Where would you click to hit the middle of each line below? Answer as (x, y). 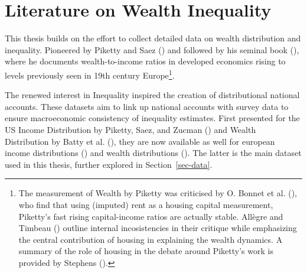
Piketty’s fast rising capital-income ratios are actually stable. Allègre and (151, 216)
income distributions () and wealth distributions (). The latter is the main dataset (153, 153)
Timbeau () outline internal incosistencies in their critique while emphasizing (158, 228)
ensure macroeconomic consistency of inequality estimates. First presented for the (152, 118)
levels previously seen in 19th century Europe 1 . (90, 74)
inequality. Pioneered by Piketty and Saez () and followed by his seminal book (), (152, 49)
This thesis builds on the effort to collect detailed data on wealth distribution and (153, 38)
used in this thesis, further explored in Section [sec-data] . (109, 164)
